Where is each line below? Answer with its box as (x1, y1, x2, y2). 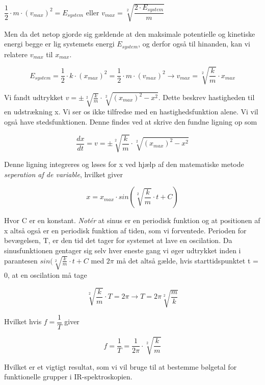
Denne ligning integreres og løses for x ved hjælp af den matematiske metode (4, 159, 244, 169)
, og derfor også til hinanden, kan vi (138, 38, 250, 49)
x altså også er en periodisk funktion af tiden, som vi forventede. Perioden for (4, 225, 247, 235)
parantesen (4, 255, 38, 266)
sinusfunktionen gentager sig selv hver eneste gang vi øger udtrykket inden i (4, 245, 241, 255)
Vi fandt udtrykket (4, 92, 63, 103)
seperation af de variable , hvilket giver (4, 169, 123, 179)
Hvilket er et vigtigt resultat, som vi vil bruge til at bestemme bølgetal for (4, 361, 237, 372)
